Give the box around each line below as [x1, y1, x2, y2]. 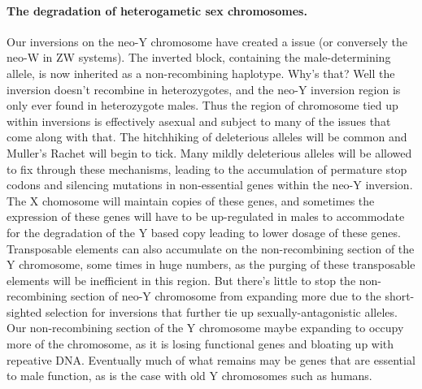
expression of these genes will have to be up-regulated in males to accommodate [7, 208, 405, 225]
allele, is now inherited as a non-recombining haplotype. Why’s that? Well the [7, 64, 395, 81]
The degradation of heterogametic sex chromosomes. [7, 2, 307, 19]
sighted [7, 303, 42, 320]
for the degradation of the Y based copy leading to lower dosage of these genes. [7, 223, 401, 240]
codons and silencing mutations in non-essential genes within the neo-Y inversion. [7, 176, 413, 193]
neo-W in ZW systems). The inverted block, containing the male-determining [7, 49, 391, 66]
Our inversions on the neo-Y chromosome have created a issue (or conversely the [7, 32, 407, 50]
